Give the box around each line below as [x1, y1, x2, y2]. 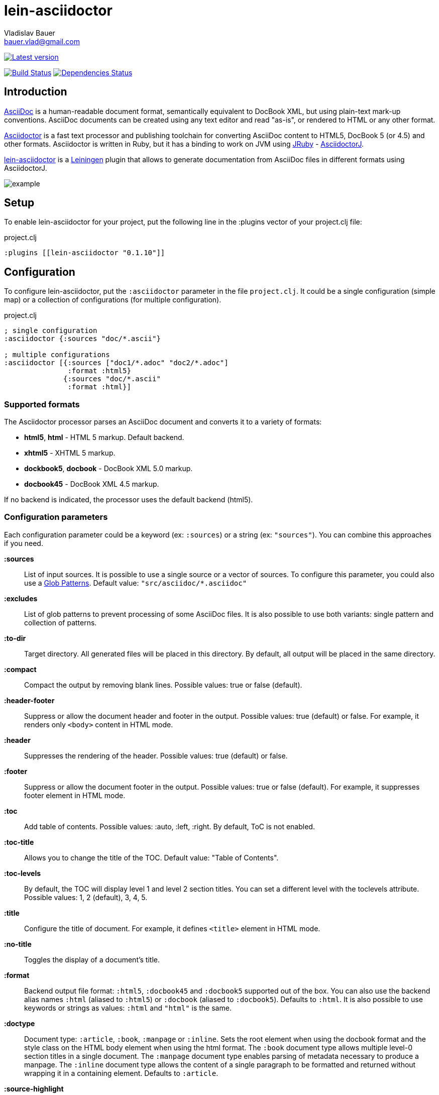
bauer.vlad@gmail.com [4, 37, 80, 46]
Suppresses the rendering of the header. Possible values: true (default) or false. [24, 751, 288, 760]
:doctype [4, 1019, 35, 1028]
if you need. [4, 538, 43, 547]
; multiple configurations [4, 351, 110, 359]
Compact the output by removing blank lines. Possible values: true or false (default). [24, 680, 302, 689]
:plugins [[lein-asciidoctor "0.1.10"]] [4, 249, 165, 257]
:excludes [4, 594, 38, 603]
